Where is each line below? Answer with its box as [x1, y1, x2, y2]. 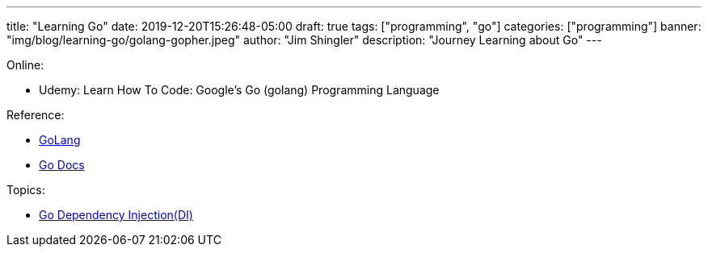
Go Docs [39, 158, 85, 172]
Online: [6, 58, 44, 72]
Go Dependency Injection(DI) [39, 208, 193, 222]
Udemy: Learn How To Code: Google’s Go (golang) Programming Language [39, 83, 440, 97]
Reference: [6, 108, 65, 122]
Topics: [6, 183, 45, 197]
